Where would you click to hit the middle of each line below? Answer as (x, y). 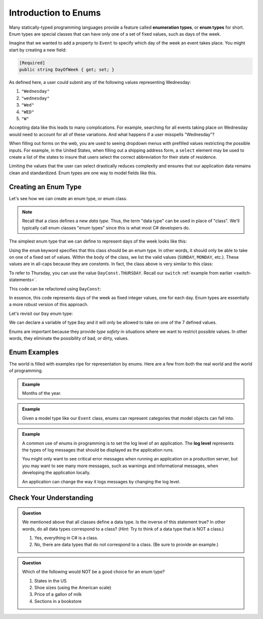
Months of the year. (42, 393)
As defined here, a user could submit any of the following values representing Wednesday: (100, 83)
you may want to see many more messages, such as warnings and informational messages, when (120, 466)
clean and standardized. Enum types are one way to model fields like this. (83, 173)
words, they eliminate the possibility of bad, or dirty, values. (69, 338)
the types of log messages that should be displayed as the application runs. (98, 450)
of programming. (26, 371)
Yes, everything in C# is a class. (66, 538)
